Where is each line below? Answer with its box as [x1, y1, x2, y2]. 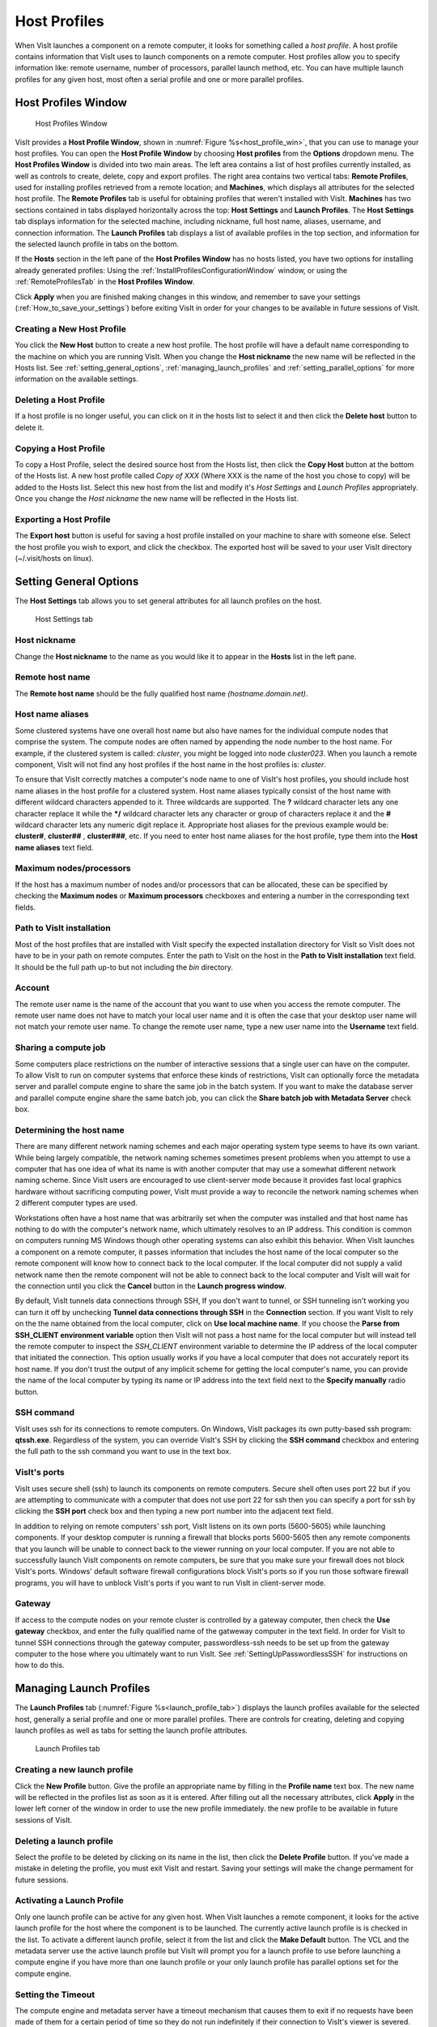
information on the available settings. [15, 374, 138, 384]
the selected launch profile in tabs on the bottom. [15, 239, 180, 249]
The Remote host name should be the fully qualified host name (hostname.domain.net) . [15, 688, 308, 698]
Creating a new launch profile [15, 1764, 134, 1776]
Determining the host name [15, 1124, 125, 1135]
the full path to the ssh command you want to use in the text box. [15, 1446, 232, 1456]
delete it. [15, 422, 45, 432]
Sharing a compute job [15, 1042, 106, 1053]
